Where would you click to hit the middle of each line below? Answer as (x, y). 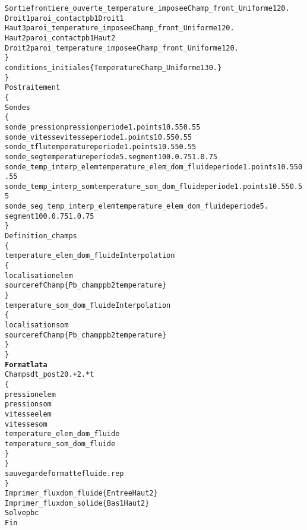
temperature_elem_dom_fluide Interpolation (90, 256)
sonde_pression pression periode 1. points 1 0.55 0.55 (103, 127)
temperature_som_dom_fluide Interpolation (88, 305)
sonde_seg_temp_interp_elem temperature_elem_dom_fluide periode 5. (137, 206)
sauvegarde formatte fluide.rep (64, 473)
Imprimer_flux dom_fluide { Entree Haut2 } (81, 493)
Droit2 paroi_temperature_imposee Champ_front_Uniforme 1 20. (122, 48)
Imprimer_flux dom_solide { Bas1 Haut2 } (77, 503)
